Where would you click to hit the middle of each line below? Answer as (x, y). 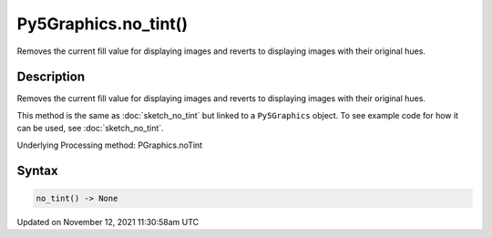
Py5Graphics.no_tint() (102, 24)
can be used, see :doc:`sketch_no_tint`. (90, 129)
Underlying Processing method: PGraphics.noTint (110, 145)
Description (51, 77)
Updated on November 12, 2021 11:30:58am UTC (108, 222)
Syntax (37, 171)
